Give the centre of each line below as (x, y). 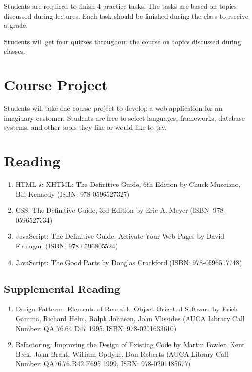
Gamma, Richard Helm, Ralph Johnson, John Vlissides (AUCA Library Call (130, 318)
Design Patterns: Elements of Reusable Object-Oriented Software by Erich (127, 309)
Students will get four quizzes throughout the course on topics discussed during (123, 41)
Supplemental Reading (62, 288)
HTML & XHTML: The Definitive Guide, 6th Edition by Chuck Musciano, (128, 184)
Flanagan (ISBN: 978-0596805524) (67, 245)
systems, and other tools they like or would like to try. (85, 127)
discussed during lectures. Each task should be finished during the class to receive (126, 15)
